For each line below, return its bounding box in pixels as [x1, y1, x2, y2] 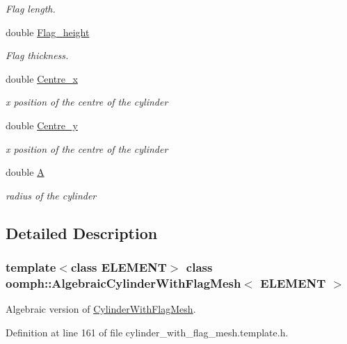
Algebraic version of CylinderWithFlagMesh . [6, 302, 196, 316]
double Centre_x [6, 71, 78, 85]
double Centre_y [6, 117, 78, 132]
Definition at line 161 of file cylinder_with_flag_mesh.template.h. [6, 325, 289, 339]
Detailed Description [6, 222, 158, 243]
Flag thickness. [6, 48, 69, 63]
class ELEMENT [70, 259, 167, 276]
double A [6, 165, 45, 179]
